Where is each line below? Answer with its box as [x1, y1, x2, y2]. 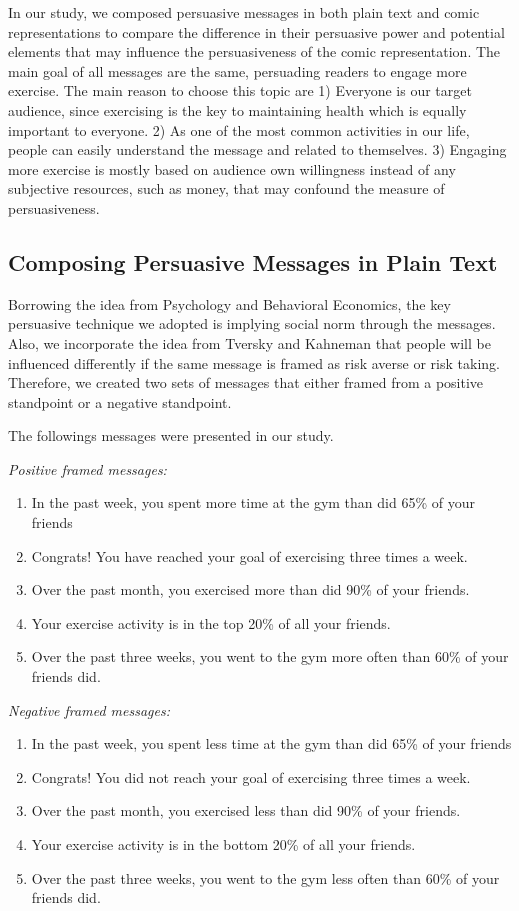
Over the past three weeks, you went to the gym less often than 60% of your [31, 867, 500, 888]
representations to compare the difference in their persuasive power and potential [8, 21, 505, 42]
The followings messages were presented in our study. [8, 425, 334, 446]
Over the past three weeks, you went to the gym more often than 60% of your [31, 646, 509, 667]
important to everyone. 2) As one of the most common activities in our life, [8, 119, 470, 140]
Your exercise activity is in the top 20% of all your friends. [31, 612, 391, 633]
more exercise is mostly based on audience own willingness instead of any [8, 158, 456, 179]
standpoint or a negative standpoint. [8, 391, 232, 412]
